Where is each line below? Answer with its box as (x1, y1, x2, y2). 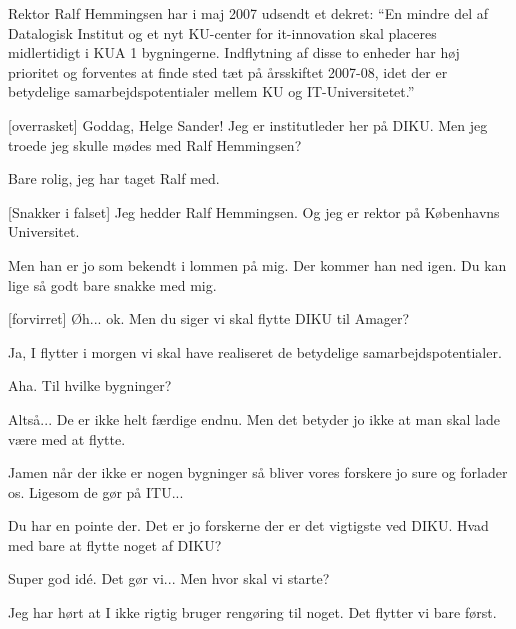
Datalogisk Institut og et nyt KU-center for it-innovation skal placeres (8, 22, 437, 43)
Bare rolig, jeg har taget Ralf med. (8, 168, 220, 189)
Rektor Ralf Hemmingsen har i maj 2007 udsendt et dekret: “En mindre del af (8, 3, 489, 23)
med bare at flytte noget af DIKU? (8, 534, 222, 555)
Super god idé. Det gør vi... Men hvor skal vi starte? (8, 568, 330, 589)
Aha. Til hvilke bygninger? (8, 375, 172, 396)
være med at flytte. (8, 428, 126, 449)
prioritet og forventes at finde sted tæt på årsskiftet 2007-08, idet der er (8, 61, 448, 82)
